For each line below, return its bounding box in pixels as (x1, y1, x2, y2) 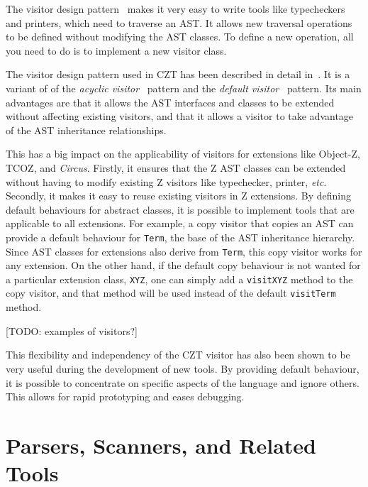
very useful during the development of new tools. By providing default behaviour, (6, 361, 359, 376)
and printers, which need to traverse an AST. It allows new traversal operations (6, 15, 352, 30)
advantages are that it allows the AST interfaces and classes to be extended (6, 94, 335, 109)
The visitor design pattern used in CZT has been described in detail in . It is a (6, 67, 350, 82)
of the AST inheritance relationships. (6, 122, 167, 137)
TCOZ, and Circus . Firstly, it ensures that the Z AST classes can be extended (6, 160, 346, 175)
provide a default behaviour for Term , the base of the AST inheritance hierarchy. (6, 229, 355, 244)
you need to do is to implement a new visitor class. (6, 43, 227, 58)
